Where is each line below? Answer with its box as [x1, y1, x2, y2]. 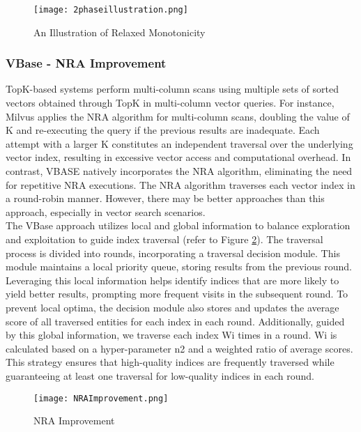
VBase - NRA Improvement [6, 54, 167, 72]
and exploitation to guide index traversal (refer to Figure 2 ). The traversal [6, 232, 323, 246]
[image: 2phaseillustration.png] [33, 5, 188, 15]
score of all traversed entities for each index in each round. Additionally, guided [6, 314, 345, 328]
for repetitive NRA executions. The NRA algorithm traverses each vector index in [6, 177, 355, 192]
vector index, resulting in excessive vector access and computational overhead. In [6, 150, 351, 164]
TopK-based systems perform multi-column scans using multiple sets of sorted [6, 82, 339, 96]
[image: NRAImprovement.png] [33, 393, 169, 403]
